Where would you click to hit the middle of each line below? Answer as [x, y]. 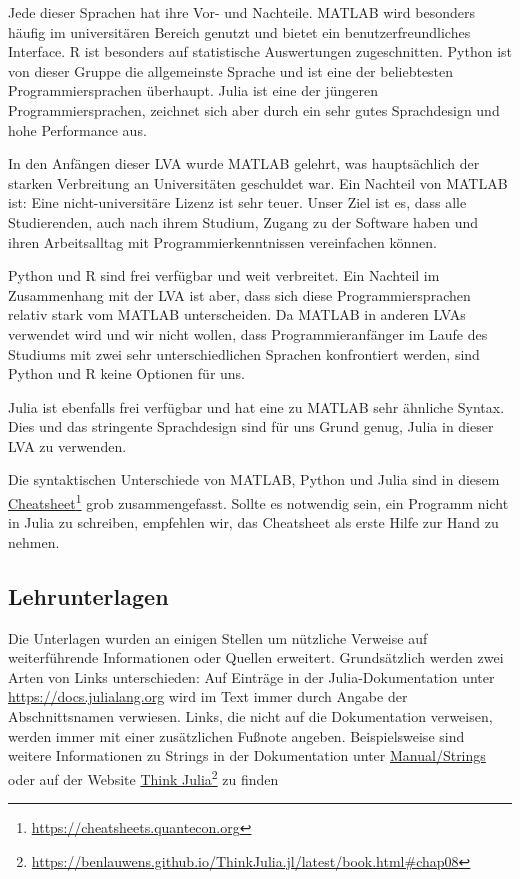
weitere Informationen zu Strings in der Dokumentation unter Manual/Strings [247, 755]
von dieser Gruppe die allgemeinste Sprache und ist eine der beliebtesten [231, 70]
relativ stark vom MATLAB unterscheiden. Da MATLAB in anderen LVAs [237, 314]
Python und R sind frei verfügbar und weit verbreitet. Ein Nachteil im [224, 275]
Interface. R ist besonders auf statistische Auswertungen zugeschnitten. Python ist [260, 51]
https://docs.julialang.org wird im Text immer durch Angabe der [208, 696]
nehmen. [34, 541]
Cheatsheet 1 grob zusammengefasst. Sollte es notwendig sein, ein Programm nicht [258, 501]
